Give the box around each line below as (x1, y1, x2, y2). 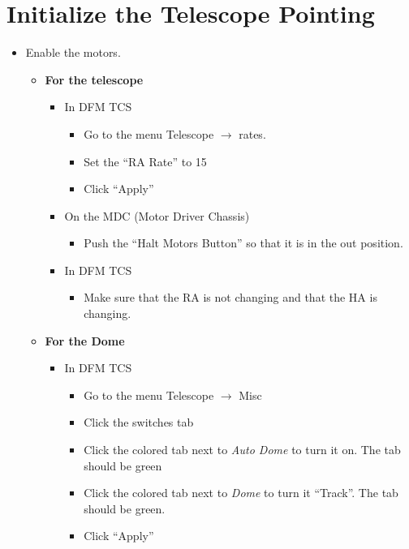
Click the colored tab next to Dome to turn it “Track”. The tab (84, 484, 398, 501)
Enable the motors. (25, 44, 121, 61)
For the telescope (45, 71, 144, 88)
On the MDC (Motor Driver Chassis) (64, 207, 250, 224)
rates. (239, 125, 266, 142)
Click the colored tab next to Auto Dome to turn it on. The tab (84, 441, 401, 458)
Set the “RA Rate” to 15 (84, 152, 207, 169)
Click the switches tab (84, 414, 194, 431)
